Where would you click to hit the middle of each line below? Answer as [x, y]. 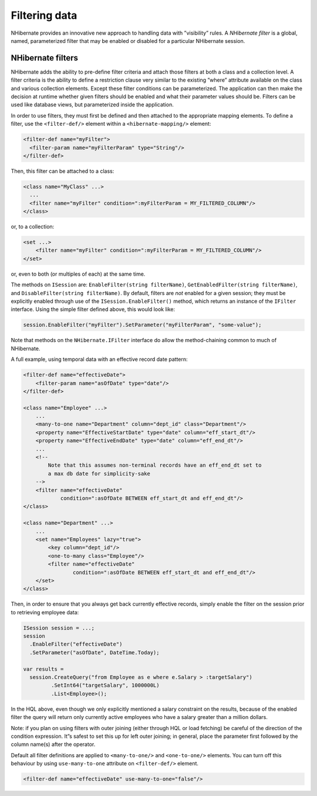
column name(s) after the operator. [53, 744]
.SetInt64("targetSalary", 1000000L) [105, 685]
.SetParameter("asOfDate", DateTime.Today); [95, 652]
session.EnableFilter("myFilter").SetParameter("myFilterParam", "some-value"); [142, 325]
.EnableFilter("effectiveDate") [76, 644]
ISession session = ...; [59, 628]
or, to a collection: [33, 227]
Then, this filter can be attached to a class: [63, 171]
